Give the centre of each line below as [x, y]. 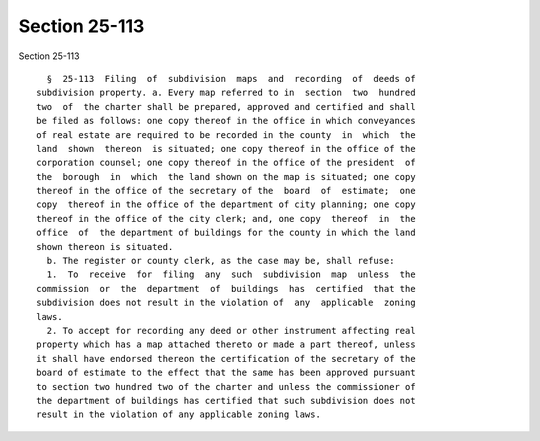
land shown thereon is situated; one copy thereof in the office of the [226, 148]
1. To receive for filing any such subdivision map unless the [231, 274]
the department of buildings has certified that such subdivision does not [226, 400]
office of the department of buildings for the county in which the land [226, 233]
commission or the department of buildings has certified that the [226, 288]
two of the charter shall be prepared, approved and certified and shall [226, 106]
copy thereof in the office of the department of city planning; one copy [226, 204]
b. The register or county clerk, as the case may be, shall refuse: [220, 261]
